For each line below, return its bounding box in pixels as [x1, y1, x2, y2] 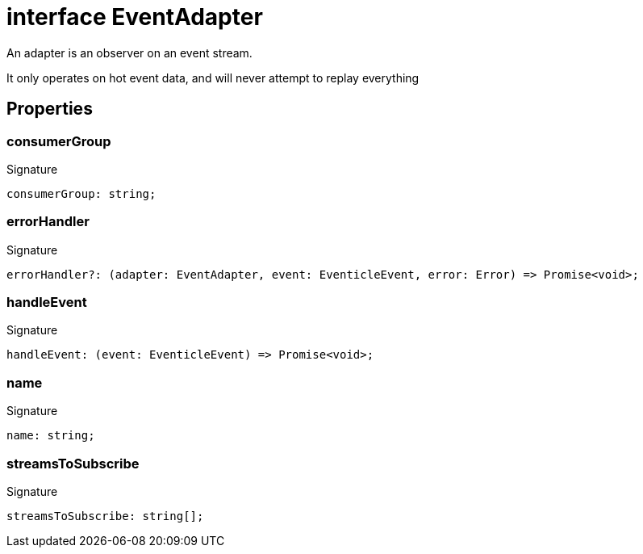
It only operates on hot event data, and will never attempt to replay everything [6, 70, 420, 85]
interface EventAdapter [6, 3, 263, 31]
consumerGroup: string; [6, 187, 157, 200]
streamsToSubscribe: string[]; [6, 509, 204, 523]
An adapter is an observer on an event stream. [6, 45, 253, 60]
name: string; [6, 429, 95, 443]
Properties [6, 99, 93, 120]
